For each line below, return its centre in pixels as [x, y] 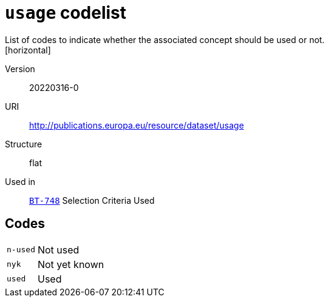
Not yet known [71, 264]
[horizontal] [28, 50]
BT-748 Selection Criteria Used [92, 200]
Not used [58, 250]
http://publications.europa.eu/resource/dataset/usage [137, 125]
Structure [24, 144]
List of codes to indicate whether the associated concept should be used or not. [165, 39]
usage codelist [66, 13]
